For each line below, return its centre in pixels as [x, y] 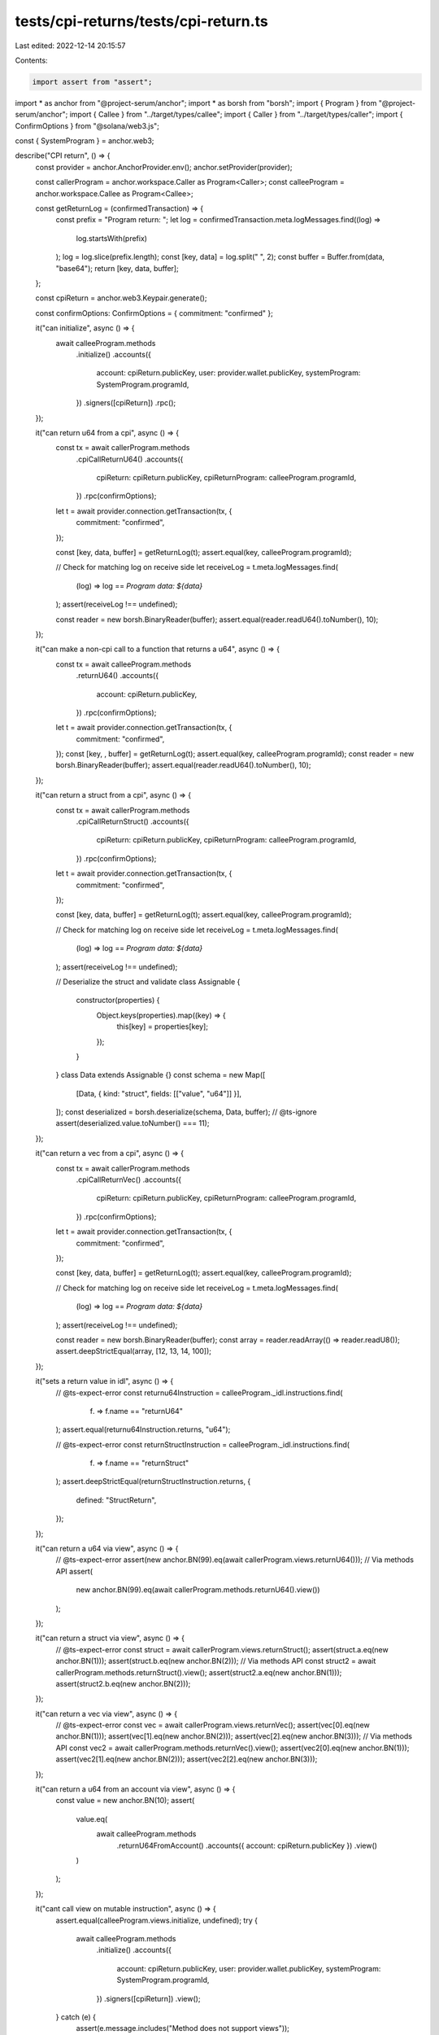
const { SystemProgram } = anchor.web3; [85, 141]
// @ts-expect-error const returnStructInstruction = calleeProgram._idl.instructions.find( [202, 1444]
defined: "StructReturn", [116, 1500]
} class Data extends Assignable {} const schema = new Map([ [161, 1075]
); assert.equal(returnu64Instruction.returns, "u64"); [143, 1429]
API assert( [74, 1571]
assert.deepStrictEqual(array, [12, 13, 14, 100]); [133, 1351]
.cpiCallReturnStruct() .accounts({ [133, 821]
